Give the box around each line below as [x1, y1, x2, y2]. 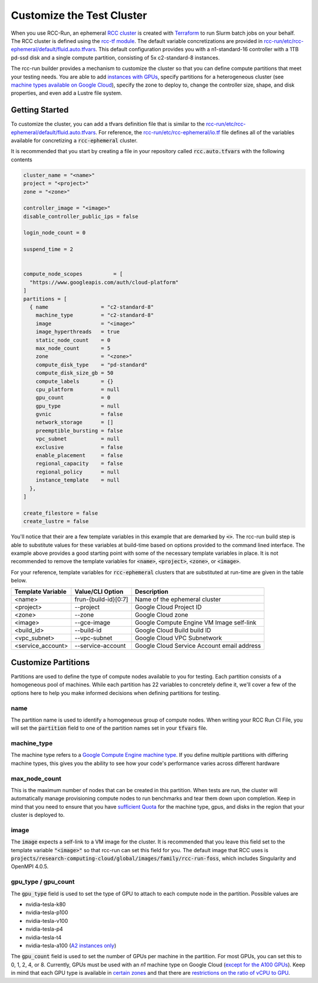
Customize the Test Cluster [11, 9, 147, 22]
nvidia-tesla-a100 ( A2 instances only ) [25, 942, 117, 949]
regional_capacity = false [35, 460, 123, 467]
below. [11, 577, 27, 584]
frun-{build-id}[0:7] [74, 595, 129, 604]
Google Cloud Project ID [134, 603, 202, 611]
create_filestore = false [23, 509, 98, 517]
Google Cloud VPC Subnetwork [134, 634, 222, 642]
